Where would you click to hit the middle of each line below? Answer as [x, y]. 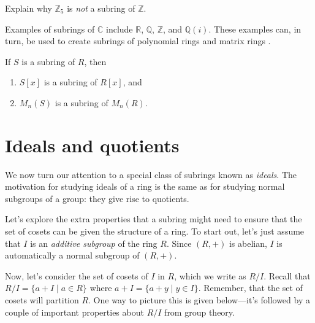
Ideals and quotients [92, 145]
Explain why [28, 8]
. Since [179, 243]
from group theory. [199, 312]
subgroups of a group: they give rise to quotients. [97, 198]
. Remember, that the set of [250, 288]
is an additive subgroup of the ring [94, 243]
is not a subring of [101, 8]
